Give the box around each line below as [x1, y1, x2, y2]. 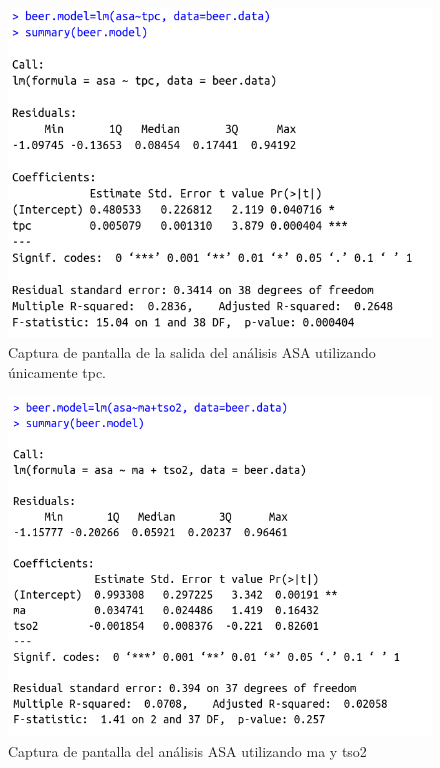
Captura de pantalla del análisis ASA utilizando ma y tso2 [8, 740, 367, 761]
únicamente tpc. [8, 361, 106, 382]
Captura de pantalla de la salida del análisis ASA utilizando [8, 342, 376, 363]
